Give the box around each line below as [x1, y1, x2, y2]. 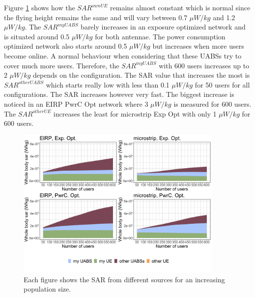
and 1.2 [213, 12, 235, 22]
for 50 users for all [195, 79, 250, 89]
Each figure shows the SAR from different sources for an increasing [24, 274, 225, 284]
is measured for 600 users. [173, 98, 252, 109]
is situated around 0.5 [4, 31, 70, 41]
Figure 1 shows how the [4, 2, 75, 12]
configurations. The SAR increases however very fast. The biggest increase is [4, 89, 234, 99]
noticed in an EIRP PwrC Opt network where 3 [4, 98, 148, 109]
